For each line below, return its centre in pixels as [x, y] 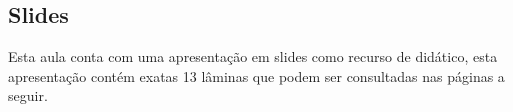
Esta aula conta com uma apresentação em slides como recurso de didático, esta [253, 56]
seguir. [28, 95]
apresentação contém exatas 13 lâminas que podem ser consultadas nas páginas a [256, 75]
